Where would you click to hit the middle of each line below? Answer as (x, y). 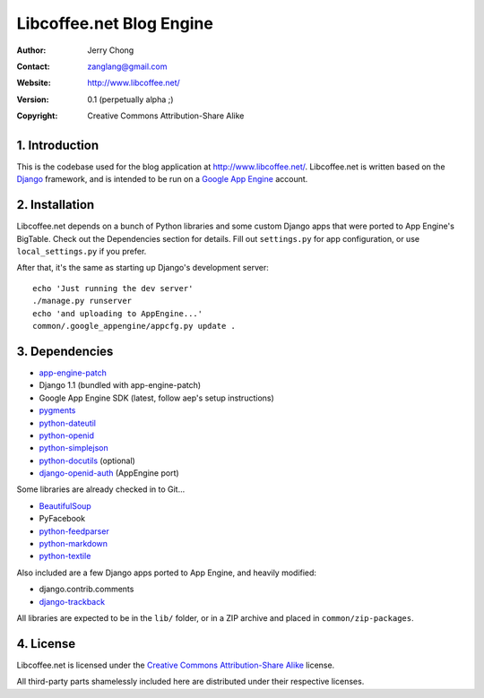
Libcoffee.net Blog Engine (115, 23)
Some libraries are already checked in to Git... (101, 489)
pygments (57, 410)
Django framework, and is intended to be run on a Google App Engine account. (162, 179)
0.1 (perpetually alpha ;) (130, 99)
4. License (46, 644)
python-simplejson (73, 448)
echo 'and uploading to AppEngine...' (118, 313)
